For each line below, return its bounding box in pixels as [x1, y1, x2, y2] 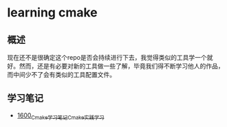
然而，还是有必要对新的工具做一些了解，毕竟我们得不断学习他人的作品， [19, 62, 224, 70]
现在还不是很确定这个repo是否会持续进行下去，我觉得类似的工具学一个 [7, 54, 208, 61]
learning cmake [7, 5, 98, 21]
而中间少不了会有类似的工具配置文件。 [7, 71, 116, 78]
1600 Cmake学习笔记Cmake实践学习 [17, 111, 105, 121]
